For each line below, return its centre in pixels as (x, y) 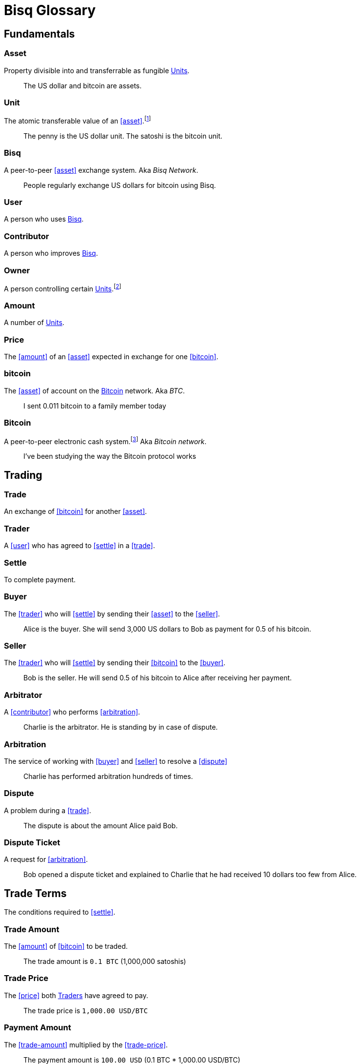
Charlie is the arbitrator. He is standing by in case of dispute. (121, 727)
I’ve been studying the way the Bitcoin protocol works (110, 456)
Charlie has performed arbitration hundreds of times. (108, 776)
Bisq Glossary (50, 10)
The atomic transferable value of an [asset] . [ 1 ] (78, 120)
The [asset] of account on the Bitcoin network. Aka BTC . (94, 390)
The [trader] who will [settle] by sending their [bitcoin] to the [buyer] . (115, 663)
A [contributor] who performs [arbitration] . (72, 712)
